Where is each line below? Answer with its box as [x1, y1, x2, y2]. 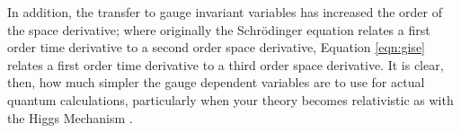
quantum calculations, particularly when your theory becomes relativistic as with [7, 90, 454, 109]
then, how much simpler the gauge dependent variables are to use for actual [7, 73, 425, 92]
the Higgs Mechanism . [7, 108, 133, 127]
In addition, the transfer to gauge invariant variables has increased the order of [7, 3, 442, 21]
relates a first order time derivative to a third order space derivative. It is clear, [7, 55, 444, 74]
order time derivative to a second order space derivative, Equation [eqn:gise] [7, 38, 425, 57]
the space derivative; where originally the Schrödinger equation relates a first [7, 20, 430, 39]
